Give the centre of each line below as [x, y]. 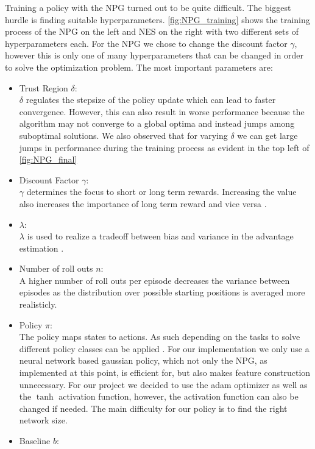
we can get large [267, 135]
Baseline [35, 440]
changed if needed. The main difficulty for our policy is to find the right [153, 408]
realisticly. [38, 304]
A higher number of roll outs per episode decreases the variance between [154, 280]
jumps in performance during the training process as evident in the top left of [164, 147]
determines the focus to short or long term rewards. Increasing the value [161, 192]
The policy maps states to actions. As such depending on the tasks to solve [160, 337]
